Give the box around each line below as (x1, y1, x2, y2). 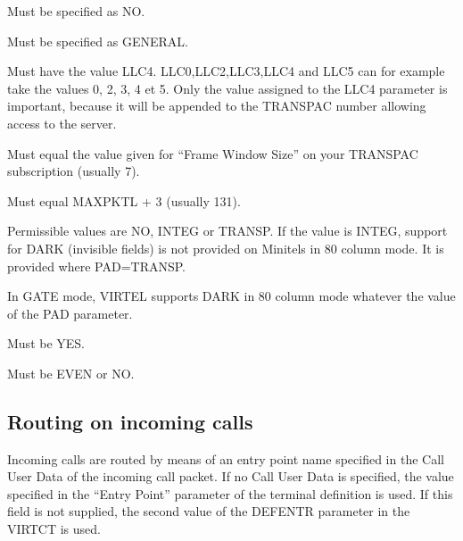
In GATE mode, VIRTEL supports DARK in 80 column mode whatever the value (7, 287, 456, 305)
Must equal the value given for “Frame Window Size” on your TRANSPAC (7, 144, 418, 162)
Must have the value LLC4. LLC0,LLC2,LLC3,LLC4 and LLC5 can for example (7, 62, 445, 80)
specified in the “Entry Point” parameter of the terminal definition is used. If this (7, 484, 453, 503)
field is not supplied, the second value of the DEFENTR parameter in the (7, 502, 410, 520)
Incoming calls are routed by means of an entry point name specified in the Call (7, 449, 444, 468)
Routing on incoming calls (7, 407, 253, 435)
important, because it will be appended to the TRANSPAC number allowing (7, 96, 426, 115)
